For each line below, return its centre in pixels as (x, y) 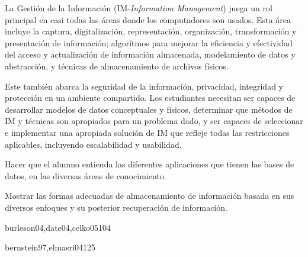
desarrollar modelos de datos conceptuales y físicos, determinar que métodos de (149, 109)
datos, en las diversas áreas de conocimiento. (86, 175)
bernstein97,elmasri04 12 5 (50, 247)
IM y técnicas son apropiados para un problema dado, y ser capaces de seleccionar (154, 121)
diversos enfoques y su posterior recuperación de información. (116, 207)
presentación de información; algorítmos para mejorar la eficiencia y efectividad (149, 42)
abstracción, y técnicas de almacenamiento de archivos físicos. (117, 66)
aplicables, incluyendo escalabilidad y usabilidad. (93, 144)
